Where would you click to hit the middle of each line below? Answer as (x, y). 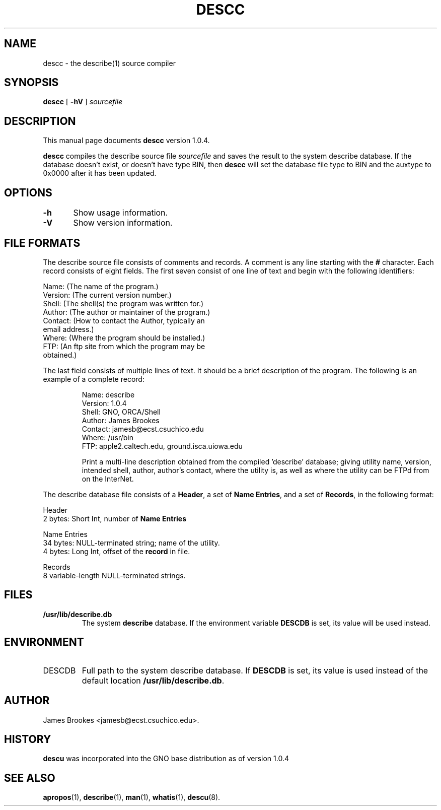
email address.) (68, 329)
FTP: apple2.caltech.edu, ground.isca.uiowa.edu (162, 446)
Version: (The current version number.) (107, 295)
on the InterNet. (108, 479)
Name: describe (108, 394)
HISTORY (28, 739)
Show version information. (123, 223)
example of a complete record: (94, 379)
